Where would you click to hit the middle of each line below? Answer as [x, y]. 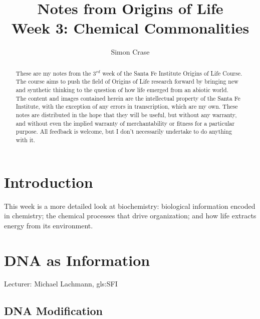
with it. [26, 139]
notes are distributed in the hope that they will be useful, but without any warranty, [126, 114]
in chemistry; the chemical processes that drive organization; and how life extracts [130, 216]
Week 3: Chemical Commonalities [130, 28]
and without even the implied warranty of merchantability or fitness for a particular [125, 123]
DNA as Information [77, 260]
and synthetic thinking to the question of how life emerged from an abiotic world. [122, 90]
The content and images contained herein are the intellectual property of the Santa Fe [128, 98]
